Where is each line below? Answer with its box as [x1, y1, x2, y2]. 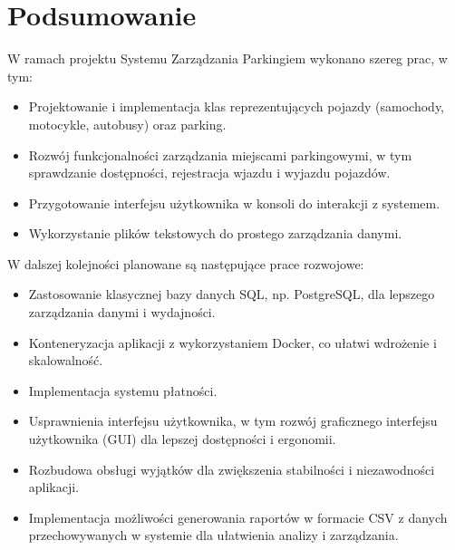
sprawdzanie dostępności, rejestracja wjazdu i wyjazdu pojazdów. [28, 163, 391, 182]
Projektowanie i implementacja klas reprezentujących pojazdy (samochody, [28, 97, 445, 116]
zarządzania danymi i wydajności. [28, 303, 216, 322]
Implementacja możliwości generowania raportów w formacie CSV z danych [28, 507, 448, 526]
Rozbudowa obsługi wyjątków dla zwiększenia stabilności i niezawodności [28, 459, 435, 478]
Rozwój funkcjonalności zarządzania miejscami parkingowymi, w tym [28, 145, 412, 164]
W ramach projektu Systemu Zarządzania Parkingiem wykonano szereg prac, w [7, 49, 448, 68]
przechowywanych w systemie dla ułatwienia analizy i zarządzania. [28, 526, 399, 545]
